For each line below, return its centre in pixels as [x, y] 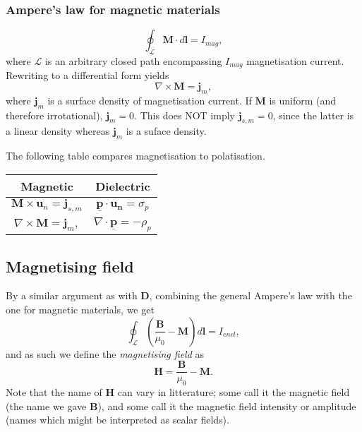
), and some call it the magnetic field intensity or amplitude [227, 406]
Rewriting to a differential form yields [88, 75]
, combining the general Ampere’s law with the [251, 295]
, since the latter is [313, 115]
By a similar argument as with [72, 295]
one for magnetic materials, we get [80, 310]
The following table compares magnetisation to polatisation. [135, 156]
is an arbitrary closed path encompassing [133, 61]
